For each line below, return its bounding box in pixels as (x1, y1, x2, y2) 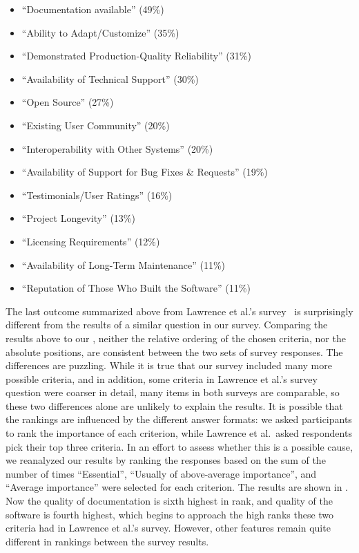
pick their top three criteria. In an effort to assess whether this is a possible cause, (6, 439, 353, 453)
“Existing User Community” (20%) (21, 118, 170, 132)
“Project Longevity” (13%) (21, 211, 135, 225)
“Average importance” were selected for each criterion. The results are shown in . (6, 480, 348, 494)
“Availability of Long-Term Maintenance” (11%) (21, 257, 226, 272)
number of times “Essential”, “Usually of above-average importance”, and (6, 466, 317, 480)
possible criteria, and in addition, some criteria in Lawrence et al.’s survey (6, 371, 318, 386)
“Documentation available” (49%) (21, 2, 164, 16)
